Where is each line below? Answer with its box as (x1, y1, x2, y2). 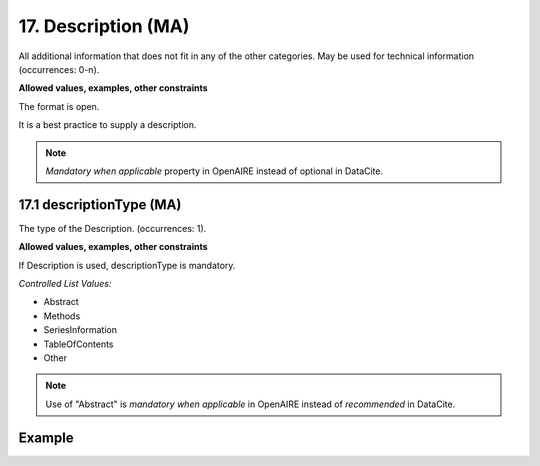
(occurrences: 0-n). (18, 63, 100, 75)
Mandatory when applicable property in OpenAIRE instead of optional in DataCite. (45, 165, 384, 177)
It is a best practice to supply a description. (18, 119, 197, 131)
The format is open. (18, 100, 100, 112)
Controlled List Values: (18, 277, 112, 289)
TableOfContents (43, 338, 114, 350)
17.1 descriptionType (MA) (18, 196, 182, 213)
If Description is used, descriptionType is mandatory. (18, 259, 236, 271)
